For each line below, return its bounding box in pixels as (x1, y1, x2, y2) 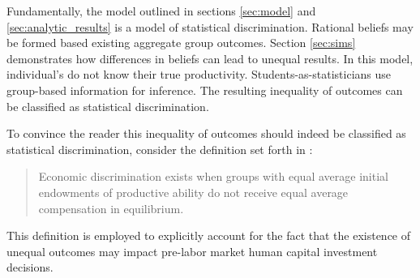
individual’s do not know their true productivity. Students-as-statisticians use (6, 66, 391, 83)
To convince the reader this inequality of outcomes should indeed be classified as (6, 125, 406, 142)
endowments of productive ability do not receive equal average (38, 183, 349, 200)
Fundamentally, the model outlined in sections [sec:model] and (6, 2, 316, 19)
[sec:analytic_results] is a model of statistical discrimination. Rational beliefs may (6, 18, 414, 35)
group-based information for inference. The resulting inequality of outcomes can (6, 81, 403, 98)
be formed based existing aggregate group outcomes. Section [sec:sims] (6, 34, 356, 51)
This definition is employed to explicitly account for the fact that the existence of (6, 227, 411, 244)
